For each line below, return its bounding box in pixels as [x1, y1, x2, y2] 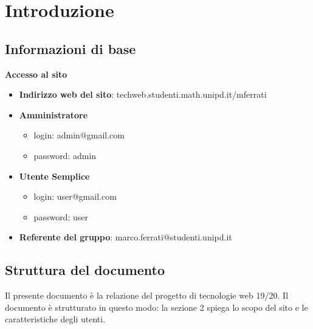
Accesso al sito [5, 67, 67, 80]
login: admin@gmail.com [33, 129, 125, 141]
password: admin [33, 149, 97, 161]
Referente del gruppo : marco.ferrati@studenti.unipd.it [19, 231, 232, 243]
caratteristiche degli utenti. [5, 313, 106, 325]
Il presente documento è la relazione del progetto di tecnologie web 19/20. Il [5, 289, 289, 302]
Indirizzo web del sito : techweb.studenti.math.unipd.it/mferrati [19, 88, 267, 101]
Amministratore [19, 108, 88, 121]
